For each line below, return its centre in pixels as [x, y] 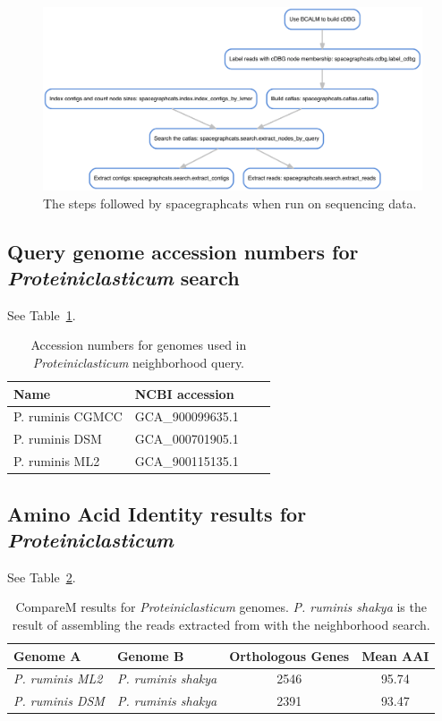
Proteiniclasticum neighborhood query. [139, 362]
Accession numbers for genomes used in [139, 345]
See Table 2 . [42, 577]
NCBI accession [184, 393]
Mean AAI [395, 655]
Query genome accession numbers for [183, 251]
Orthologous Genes [289, 655]
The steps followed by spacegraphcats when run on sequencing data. [230, 203]
